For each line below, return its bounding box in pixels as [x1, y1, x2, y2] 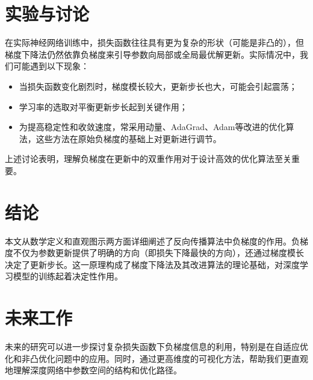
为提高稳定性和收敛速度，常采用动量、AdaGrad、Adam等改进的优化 [19, 120, 286, 133]
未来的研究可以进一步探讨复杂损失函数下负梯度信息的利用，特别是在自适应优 [5, 340, 308, 353]
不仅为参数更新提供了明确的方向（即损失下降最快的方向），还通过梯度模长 [13, 246, 304, 259]
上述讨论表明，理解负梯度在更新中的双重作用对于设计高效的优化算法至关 [5, 152, 291, 165]
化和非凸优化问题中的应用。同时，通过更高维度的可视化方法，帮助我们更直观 [5, 352, 308, 364]
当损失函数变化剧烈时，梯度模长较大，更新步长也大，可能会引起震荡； [19, 79, 297, 92]
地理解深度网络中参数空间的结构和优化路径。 [5, 364, 182, 376]
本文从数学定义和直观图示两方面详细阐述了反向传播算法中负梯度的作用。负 [5, 234, 300, 247]
